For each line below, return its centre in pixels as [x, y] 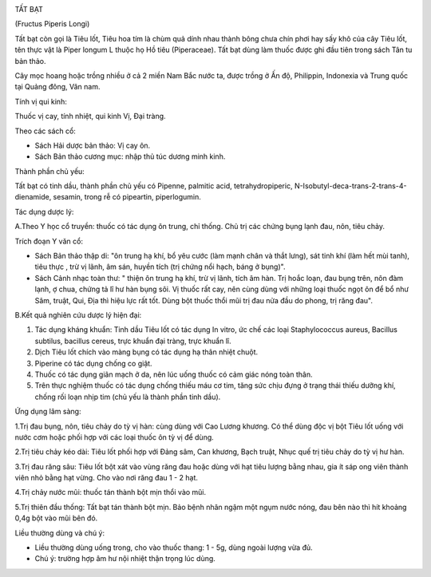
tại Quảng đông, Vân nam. [57, 87]
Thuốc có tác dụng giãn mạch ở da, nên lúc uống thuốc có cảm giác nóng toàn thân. [174, 374]
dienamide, [33, 197]
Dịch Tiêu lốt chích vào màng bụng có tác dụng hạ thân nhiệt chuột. [146, 352]
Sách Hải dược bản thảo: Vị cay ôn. [93, 145]
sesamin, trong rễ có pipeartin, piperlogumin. [127, 197]
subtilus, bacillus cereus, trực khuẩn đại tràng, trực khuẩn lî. [133, 341]
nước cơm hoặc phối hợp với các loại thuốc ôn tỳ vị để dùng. [115, 437]
